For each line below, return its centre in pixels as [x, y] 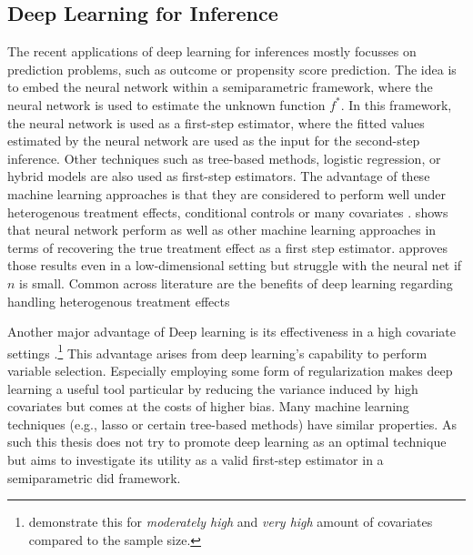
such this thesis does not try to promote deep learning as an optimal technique [227, 442]
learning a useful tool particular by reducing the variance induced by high [213, 388]
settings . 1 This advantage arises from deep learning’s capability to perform [217, 351]
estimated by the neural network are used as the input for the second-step [214, 141]
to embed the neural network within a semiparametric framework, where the [220, 87]
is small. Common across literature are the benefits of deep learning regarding [236, 283]
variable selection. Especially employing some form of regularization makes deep [230, 370]
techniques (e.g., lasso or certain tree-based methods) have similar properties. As [232, 424]
